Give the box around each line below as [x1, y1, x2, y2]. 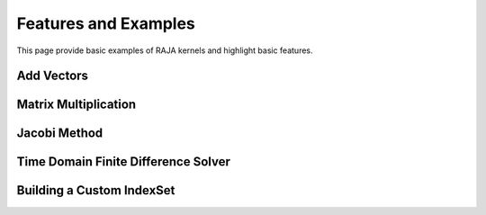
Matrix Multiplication [16, 97, 137, 112]
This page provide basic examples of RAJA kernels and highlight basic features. [16, 45, 314, 56]
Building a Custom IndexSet [16, 183, 175, 198]
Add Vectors [16, 68, 89, 84]
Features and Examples [16, 13, 195, 33]
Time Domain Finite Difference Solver [16, 154, 231, 170]
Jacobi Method [16, 126, 103, 141]
